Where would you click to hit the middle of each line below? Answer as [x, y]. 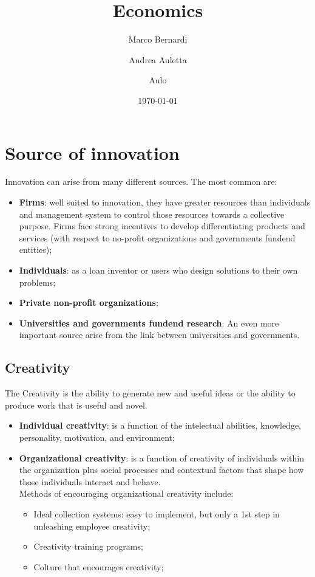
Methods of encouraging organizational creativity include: [126, 493]
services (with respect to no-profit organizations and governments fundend [157, 237]
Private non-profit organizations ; [89, 302]
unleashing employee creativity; [92, 526]
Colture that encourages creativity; [99, 566]
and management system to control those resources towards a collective [152, 214]
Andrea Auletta [158, 59]
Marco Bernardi [158, 39]
